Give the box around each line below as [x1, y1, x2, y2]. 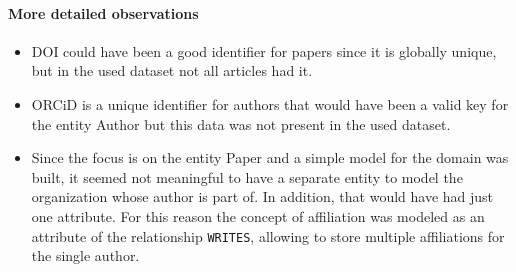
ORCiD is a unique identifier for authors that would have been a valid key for [31, 93, 509, 114]
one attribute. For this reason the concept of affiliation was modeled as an [31, 205, 485, 226]
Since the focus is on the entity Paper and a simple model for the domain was [31, 147, 509, 168]
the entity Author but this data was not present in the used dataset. [31, 113, 451, 134]
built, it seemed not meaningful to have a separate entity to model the [31, 166, 463, 187]
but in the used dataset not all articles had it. [31, 60, 313, 81]
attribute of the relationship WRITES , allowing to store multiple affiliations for [31, 225, 505, 246]
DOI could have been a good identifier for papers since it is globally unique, [31, 40, 497, 61]
